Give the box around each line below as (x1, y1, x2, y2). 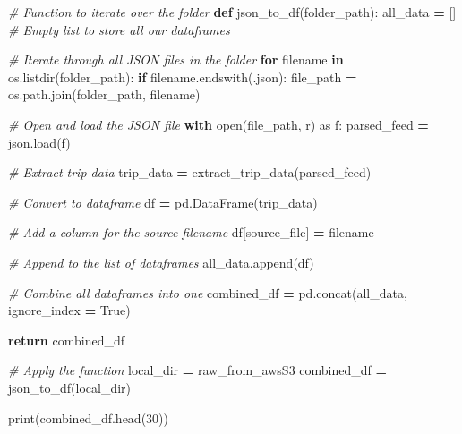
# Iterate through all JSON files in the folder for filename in (8, 50, 344, 69)
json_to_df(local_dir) (8, 378, 132, 396)
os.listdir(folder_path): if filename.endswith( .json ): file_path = (8, 67, 357, 86)
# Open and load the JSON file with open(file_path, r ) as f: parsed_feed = (8, 115, 429, 133)
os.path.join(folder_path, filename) (8, 85, 201, 104)
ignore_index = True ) (8, 301, 131, 319)
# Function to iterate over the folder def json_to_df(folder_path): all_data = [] (8, 3, 457, 21)
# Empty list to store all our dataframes (8, 20, 230, 38)
